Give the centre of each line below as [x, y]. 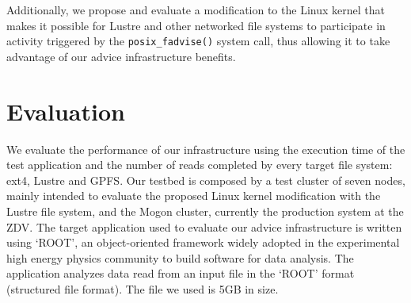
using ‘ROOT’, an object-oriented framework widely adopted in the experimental [203, 242]
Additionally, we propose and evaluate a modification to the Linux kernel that [196, 10]
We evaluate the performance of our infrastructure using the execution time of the [206, 149]
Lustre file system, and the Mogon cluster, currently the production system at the [205, 211]
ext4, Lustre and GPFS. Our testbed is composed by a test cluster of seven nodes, [206, 180]
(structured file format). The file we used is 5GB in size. [143, 288]
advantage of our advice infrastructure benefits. [121, 56]
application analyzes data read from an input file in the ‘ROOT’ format [181, 273]
